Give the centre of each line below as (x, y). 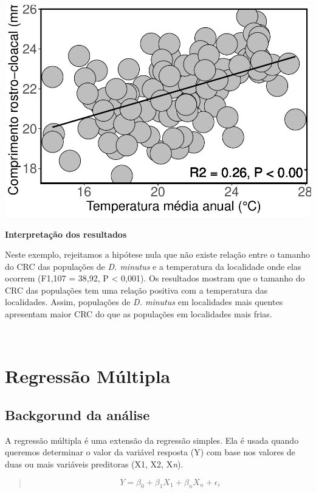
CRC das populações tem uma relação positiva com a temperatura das (136, 290)
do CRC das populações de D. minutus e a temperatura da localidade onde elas (153, 266)
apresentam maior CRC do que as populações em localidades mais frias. (139, 314)
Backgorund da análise (77, 415)
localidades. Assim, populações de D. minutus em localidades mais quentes (144, 302)
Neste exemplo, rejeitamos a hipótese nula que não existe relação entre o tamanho (158, 254)
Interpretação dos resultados (66, 234)
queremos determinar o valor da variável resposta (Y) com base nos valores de (150, 452)
